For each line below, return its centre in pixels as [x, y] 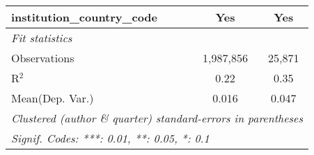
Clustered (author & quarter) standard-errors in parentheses [157, 118]
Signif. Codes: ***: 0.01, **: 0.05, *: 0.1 [110, 138]
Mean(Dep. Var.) [53, 98]
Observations [43, 58]
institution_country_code [85, 17]
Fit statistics [42, 38]
